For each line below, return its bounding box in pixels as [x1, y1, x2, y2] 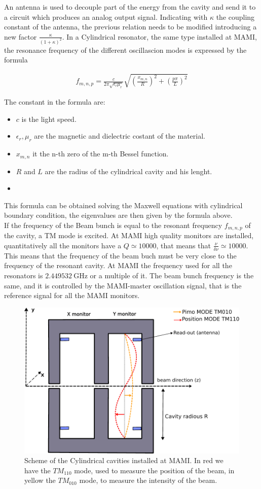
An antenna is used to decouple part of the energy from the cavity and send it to [4, 2, 256, 12]
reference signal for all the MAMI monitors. [4, 290, 140, 301]
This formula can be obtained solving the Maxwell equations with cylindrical [4, 200, 243, 210]
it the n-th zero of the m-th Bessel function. [32, 148, 169, 159]
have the [24, 465, 51, 475]
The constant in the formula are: [4, 96, 105, 107]
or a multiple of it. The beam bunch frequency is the [90, 270, 254, 280]
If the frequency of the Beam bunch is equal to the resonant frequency [4, 219, 222, 230]
